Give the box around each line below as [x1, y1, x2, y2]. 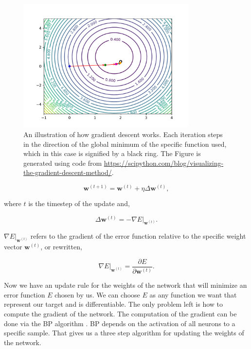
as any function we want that [149, 289, 237, 299]
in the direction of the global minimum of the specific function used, [23, 139, 227, 149]
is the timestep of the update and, [28, 198, 130, 208]
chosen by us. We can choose [54, 289, 140, 299]
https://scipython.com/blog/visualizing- [104, 157, 224, 168]
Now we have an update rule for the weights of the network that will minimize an [4, 280, 247, 290]
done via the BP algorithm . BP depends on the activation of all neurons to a [4, 318, 235, 328]
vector [4, 242, 22, 252]
